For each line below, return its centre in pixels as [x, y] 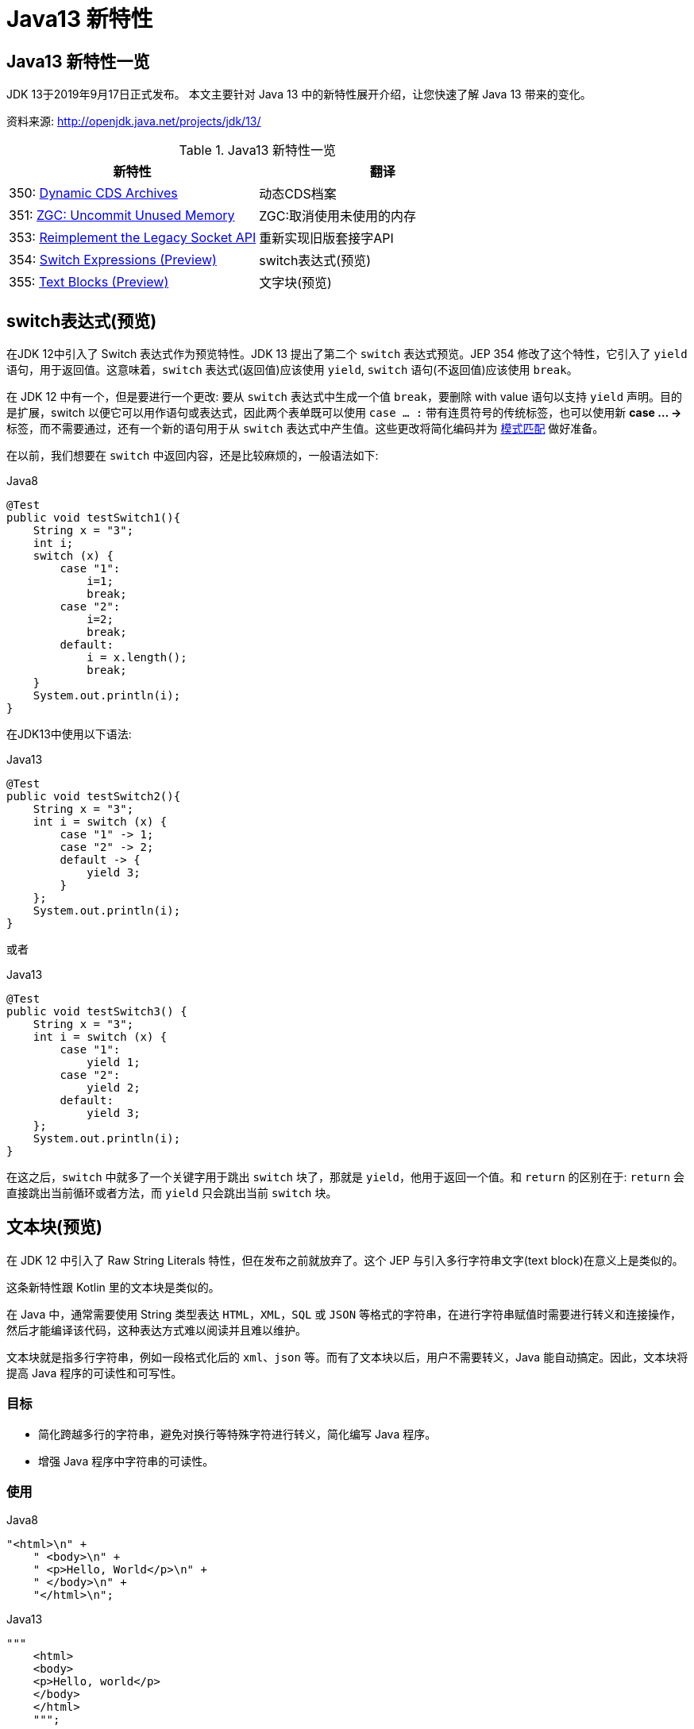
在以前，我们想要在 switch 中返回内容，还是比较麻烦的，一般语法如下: [193, 456]
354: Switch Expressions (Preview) [113, 260]
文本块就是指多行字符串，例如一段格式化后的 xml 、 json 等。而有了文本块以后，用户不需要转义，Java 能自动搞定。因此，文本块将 [347, 1357]
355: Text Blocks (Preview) [89, 282]
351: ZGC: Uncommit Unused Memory [122, 216]
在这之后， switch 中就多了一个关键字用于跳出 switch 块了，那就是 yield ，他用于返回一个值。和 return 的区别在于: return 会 [346, 1177]
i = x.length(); [137, 658]
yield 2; [114, 1088]
